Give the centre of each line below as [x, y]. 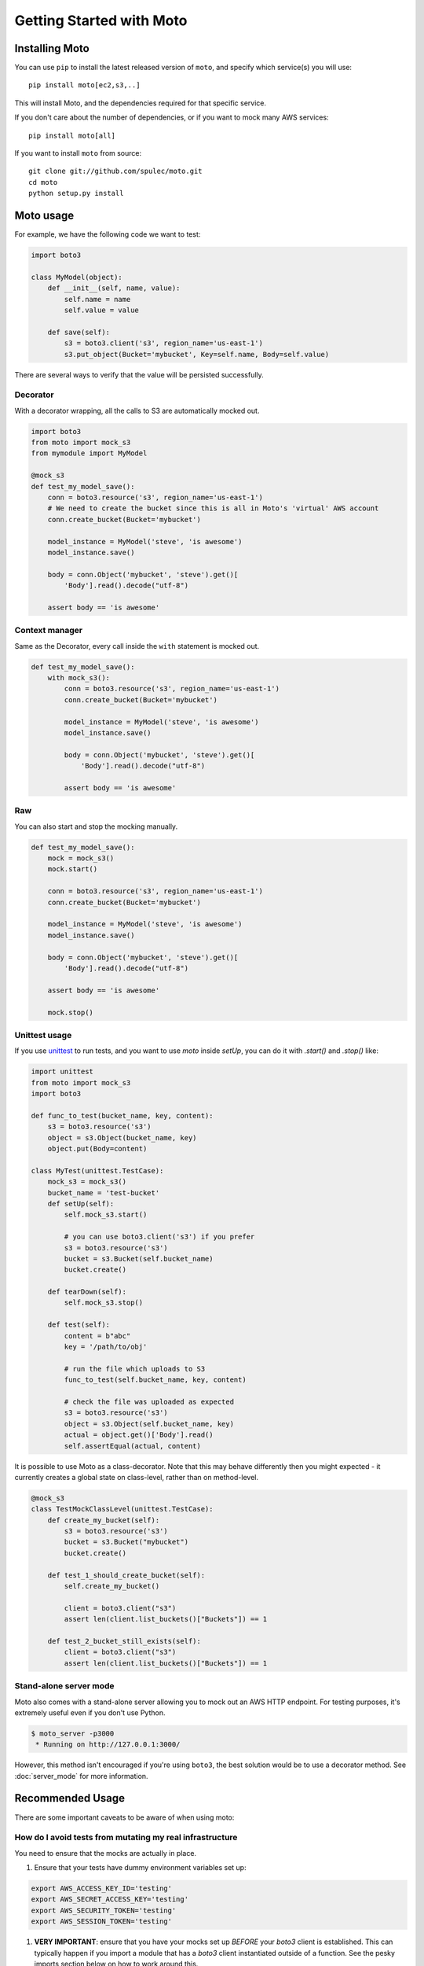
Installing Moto [52, 48]
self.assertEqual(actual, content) [133, 1446]
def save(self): [79, 332]
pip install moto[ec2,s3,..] [84, 85]
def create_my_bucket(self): [104, 1520]
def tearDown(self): [87, 1292]
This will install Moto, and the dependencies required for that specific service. [141, 103]
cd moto [43, 182]
